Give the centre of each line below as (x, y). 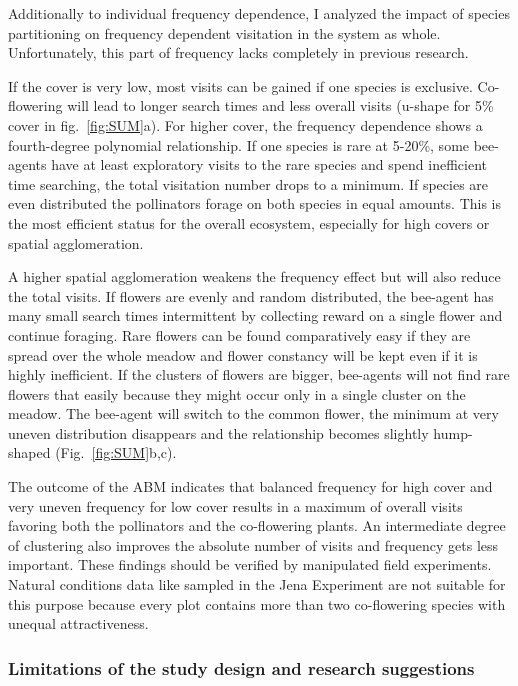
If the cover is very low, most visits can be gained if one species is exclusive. (240, 85)
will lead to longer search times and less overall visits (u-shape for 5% (280, 105)
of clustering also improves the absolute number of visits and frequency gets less (253, 544)
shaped (29, 452)
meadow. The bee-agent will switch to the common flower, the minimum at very (253, 413)
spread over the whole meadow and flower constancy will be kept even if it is (243, 354)
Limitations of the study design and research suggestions (241, 667)
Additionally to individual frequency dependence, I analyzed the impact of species (259, 13)
